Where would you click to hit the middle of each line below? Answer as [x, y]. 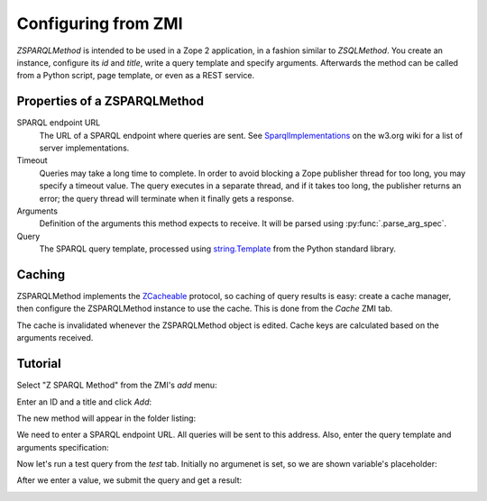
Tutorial [39, 364]
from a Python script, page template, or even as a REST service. [136, 76]
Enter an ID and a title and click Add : [84, 402]
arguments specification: [63, 447]
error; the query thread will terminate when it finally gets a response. [167, 198]
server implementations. [84, 148]
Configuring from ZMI [100, 23]
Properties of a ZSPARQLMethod [110, 101]
